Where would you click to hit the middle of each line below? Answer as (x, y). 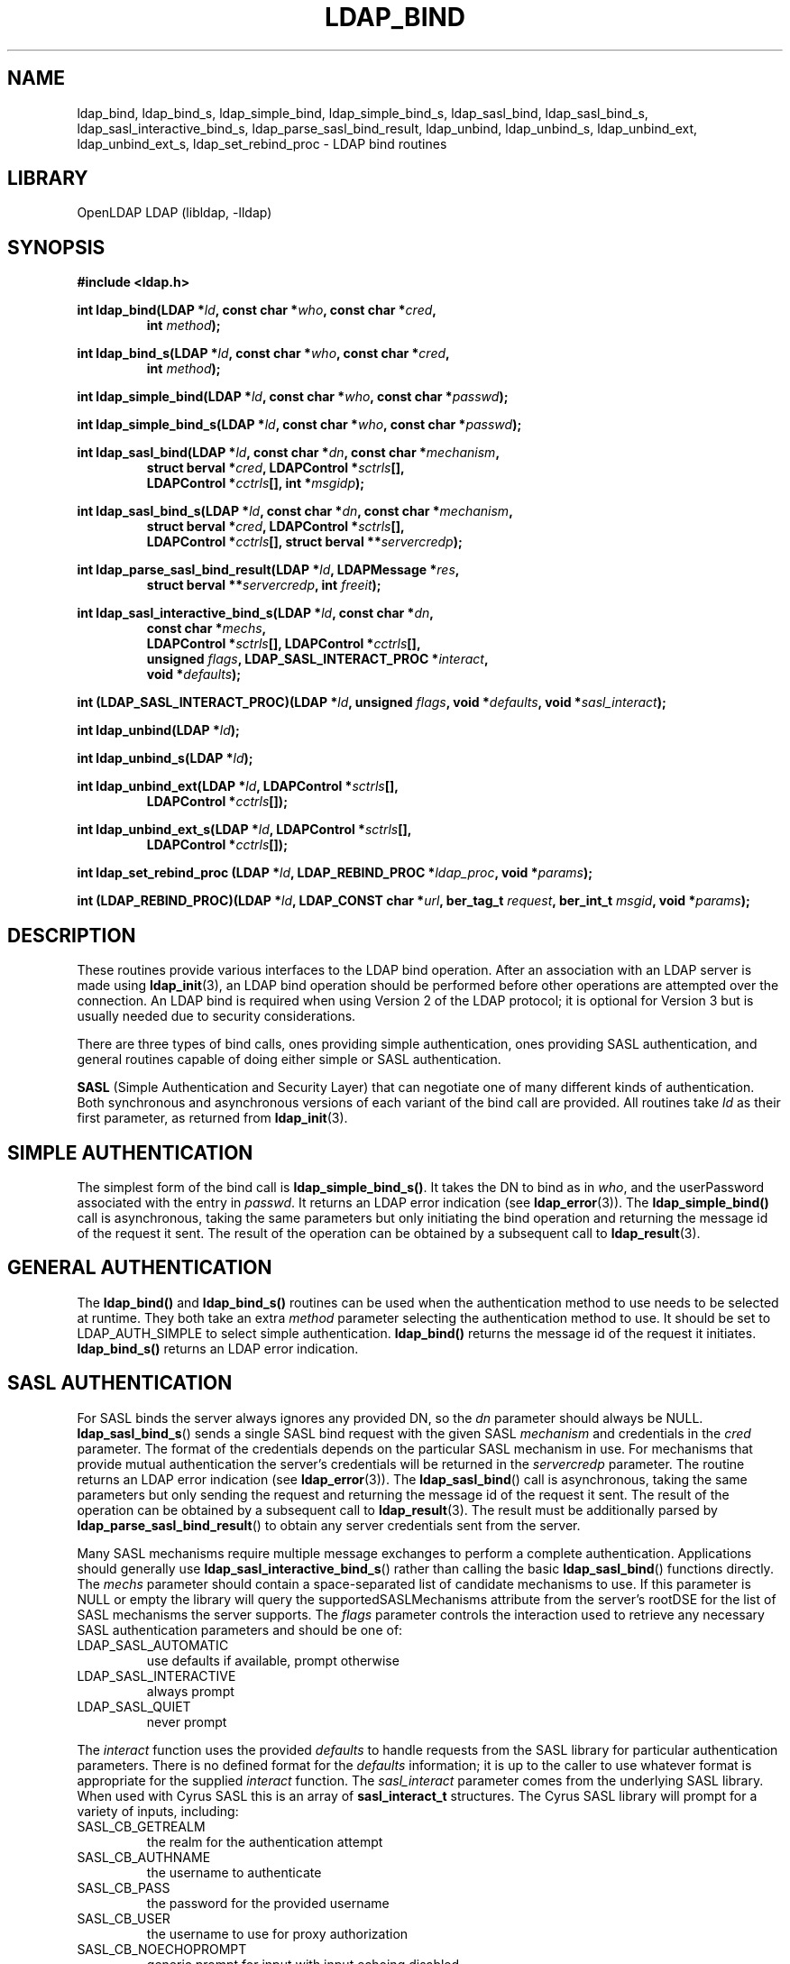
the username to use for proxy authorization (277, 1933)
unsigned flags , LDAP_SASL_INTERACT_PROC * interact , (317, 659)
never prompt (187, 1721)
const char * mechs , (207, 629)
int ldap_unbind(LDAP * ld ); (158, 730)
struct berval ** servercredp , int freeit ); (264, 585)
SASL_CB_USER (124, 1918)
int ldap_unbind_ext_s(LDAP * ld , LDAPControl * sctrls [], (244, 830)
